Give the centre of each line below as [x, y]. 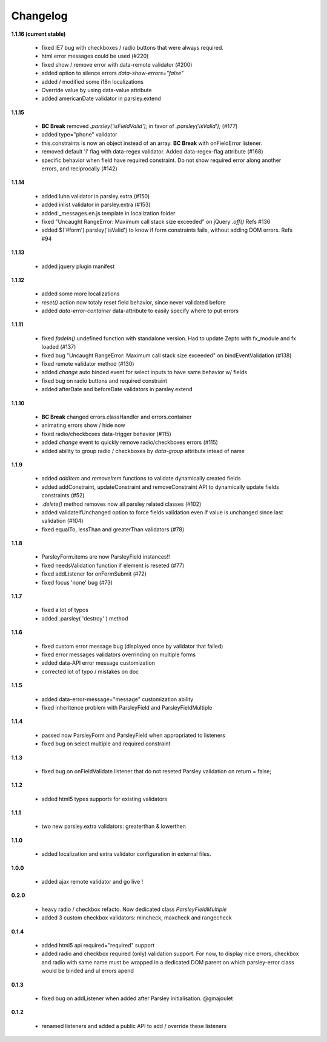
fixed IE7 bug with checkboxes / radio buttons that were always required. [133, 47]
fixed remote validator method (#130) [88, 364]
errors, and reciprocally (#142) [79, 169]
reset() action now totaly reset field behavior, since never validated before [134, 302]
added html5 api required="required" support [98, 945]
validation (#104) [63, 521]
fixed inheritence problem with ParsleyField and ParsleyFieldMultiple [127, 707]
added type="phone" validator [79, 135]
